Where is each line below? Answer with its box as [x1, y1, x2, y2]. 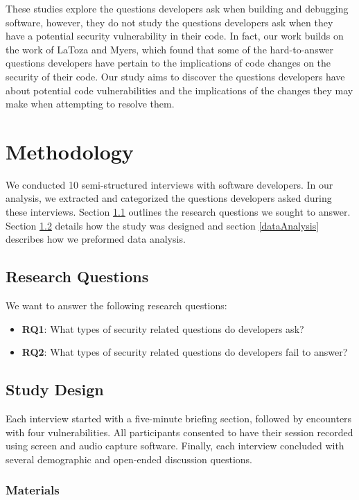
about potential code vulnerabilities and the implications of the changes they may [6, 83, 353, 97]
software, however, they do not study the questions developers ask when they [6, 15, 333, 29]
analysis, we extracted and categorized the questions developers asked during [6, 191, 332, 205]
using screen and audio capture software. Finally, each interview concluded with [6, 438, 344, 453]
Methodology [6, 137, 134, 165]
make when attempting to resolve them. [6, 96, 175, 111]
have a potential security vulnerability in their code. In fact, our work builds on [6, 28, 344, 43]
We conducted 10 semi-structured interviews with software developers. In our [6, 177, 333, 191]
